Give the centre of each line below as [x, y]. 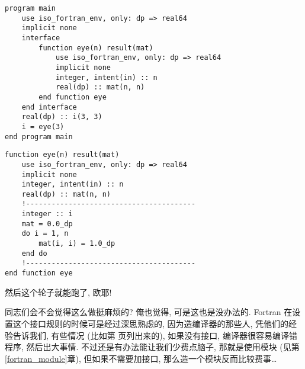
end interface [49, 107]
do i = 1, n [45, 234]
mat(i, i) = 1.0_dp [77, 244]
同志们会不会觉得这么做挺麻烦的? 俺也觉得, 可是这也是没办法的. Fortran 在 [149, 312]
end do [34, 253]
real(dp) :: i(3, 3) [62, 117]
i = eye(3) [43, 126]
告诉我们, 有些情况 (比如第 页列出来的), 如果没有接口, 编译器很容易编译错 [155, 335]
